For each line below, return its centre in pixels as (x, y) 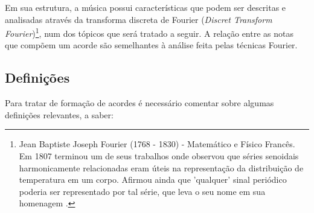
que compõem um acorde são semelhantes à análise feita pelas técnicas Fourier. (151, 45)
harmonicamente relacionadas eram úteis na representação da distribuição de (161, 167)
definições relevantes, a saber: (59, 114)
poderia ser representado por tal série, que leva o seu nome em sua (142, 191)
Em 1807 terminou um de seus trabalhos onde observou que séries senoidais (159, 156)
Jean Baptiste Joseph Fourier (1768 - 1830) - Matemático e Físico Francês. (157, 144)
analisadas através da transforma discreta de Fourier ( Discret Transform (139, 19)
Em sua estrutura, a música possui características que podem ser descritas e (146, 7)
